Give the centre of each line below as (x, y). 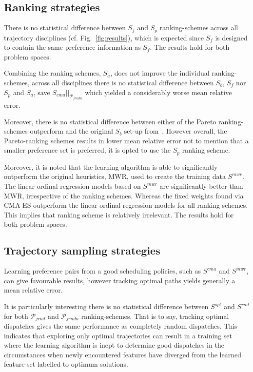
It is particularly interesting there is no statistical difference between (106, 306)
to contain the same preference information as (72, 47)
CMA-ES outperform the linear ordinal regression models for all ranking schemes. (126, 205)
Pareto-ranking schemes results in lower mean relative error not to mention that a (126, 140)
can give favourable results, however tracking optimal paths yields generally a (120, 280)
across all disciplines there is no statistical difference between (123, 83)
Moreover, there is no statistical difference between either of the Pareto (110, 121)
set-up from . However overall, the (175, 131)
